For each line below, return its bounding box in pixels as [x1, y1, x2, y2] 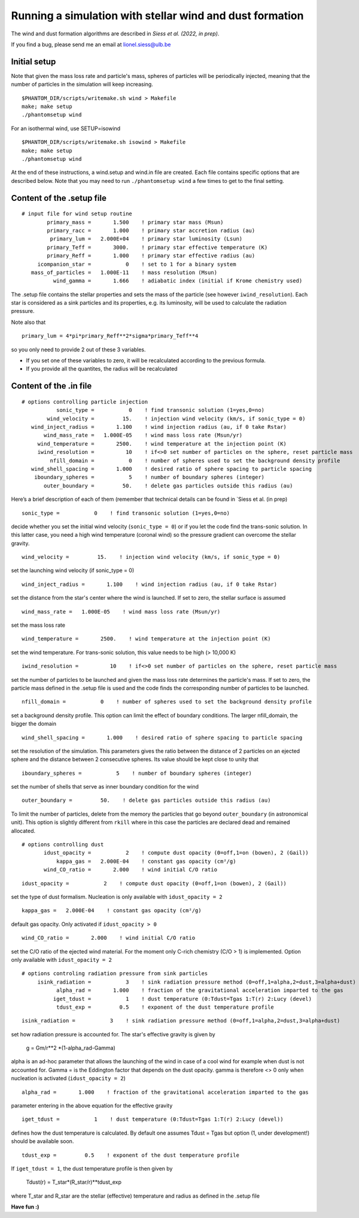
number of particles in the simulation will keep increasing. [11, 81, 154, 88]
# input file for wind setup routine [22, 210, 133, 217]
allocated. [11, 827, 36, 834]
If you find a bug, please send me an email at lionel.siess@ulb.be [11, 41, 171, 48]
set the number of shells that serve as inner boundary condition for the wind [11, 783, 199, 790]
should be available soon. [11, 1138, 74, 1145]
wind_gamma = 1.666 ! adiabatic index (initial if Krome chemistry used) [53, 278, 303, 284]
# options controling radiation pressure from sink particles [22, 970, 208, 977]
